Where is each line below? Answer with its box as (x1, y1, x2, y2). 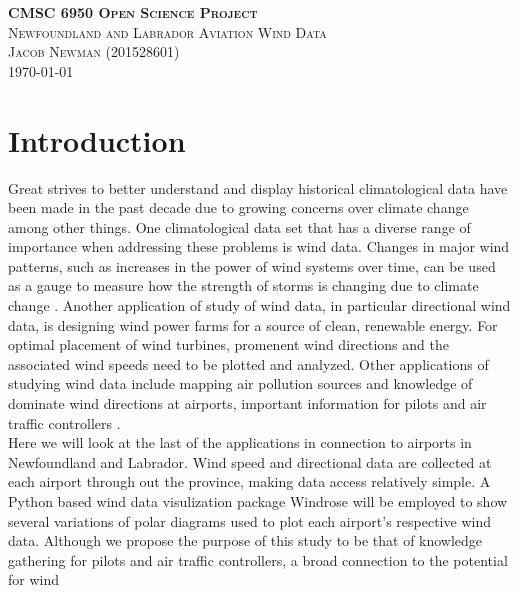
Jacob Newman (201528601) (8, 41, 180, 62)
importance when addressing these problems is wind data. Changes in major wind (8, 236, 510, 257)
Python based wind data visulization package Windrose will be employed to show (8, 491, 508, 511)
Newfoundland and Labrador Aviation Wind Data (8, 21, 327, 42)
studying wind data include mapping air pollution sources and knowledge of (8, 373, 473, 394)
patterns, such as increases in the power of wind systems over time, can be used (8, 255, 496, 276)
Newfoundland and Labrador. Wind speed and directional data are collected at (8, 451, 492, 472)
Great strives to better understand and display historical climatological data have (8, 177, 508, 198)
